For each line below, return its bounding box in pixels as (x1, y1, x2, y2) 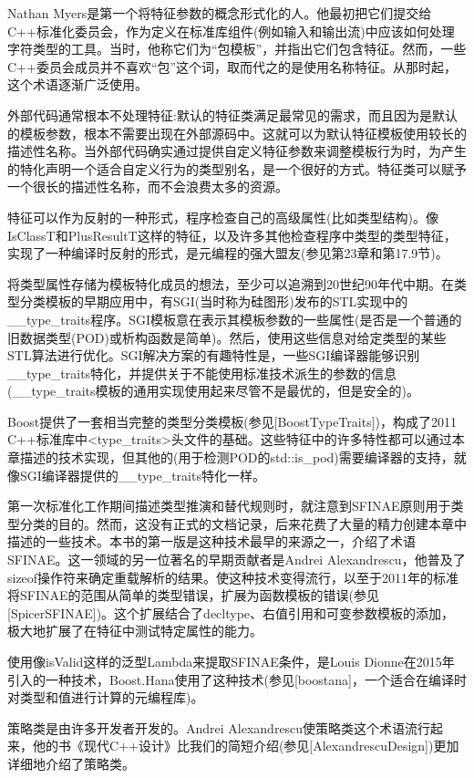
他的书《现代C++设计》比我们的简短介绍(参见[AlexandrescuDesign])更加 (32, 736, 459, 755)
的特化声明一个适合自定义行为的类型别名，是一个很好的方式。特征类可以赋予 (7, 159, 467, 178)
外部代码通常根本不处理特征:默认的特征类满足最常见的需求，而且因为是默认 (7, 105, 458, 124)
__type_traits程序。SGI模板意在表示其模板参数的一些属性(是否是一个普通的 (7, 309, 462, 328)
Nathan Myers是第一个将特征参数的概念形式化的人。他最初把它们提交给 (7, 4, 432, 22)
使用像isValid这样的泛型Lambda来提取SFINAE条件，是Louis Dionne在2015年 (7, 652, 455, 670)
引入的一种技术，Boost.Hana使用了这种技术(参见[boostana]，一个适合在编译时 (7, 669, 467, 689)
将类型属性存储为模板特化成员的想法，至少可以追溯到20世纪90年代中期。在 (7, 274, 454, 293)
